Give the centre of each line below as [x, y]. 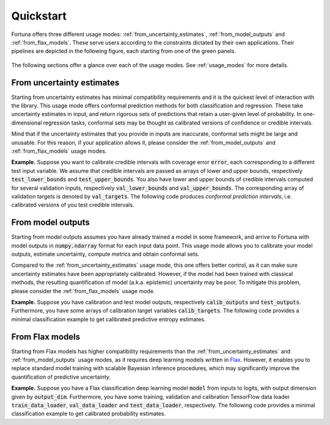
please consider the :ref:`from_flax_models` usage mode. [83, 291]
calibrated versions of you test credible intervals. [73, 205]
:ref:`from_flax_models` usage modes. [59, 151]
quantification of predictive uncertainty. [61, 377]
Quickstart [39, 16]
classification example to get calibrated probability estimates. [89, 414]
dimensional [27, 123]
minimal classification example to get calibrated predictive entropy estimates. [108, 319]
